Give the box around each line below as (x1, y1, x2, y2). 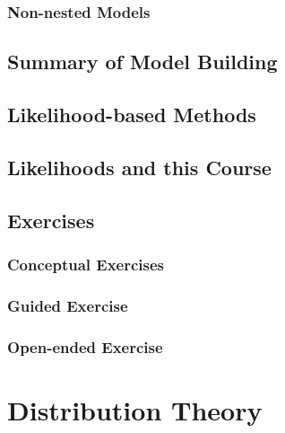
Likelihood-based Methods (7, 101, 256, 128)
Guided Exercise (7, 294, 128, 316)
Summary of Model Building (7, 48, 278, 75)
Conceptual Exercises (7, 252, 165, 275)
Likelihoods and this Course (7, 153, 272, 181)
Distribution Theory (7, 391, 263, 428)
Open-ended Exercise (7, 335, 163, 358)
